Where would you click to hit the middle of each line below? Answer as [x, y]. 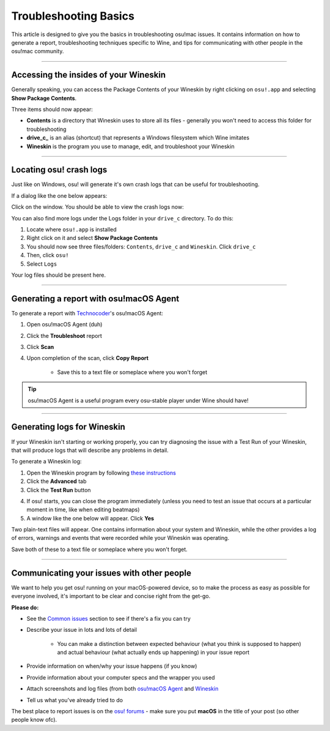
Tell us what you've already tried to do [75, 700]
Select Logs [42, 264]
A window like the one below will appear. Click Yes [90, 518]
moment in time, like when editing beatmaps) [83, 510]
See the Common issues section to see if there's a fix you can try [108, 618]
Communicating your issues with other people [101, 573]
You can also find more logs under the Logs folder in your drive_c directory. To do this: [122, 218]
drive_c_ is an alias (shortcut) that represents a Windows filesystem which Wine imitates [138, 138]
